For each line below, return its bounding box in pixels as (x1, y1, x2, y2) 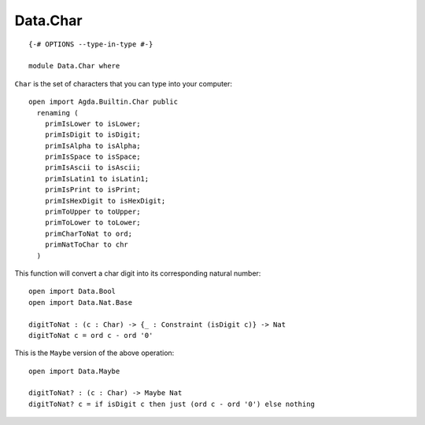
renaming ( (36, 108, 79, 117)
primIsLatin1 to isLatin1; (44, 174, 150, 183)
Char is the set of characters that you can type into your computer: (14, 79, 232, 88)
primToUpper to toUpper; (44, 207, 141, 216)
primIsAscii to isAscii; (44, 163, 141, 172)
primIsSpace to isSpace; (44, 152, 141, 161)
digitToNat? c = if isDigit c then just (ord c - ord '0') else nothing (28, 399, 315, 409)
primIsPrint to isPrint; (44, 185, 141, 194)
